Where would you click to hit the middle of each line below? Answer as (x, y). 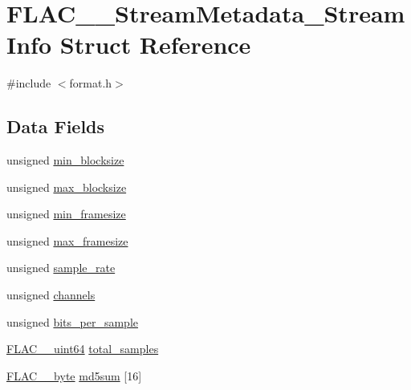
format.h (91, 83)
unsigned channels (51, 295)
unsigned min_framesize (66, 214)
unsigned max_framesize (67, 240)
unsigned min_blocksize (65, 160)
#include (29, 83)
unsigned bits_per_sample (73, 321)
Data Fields (56, 126)
